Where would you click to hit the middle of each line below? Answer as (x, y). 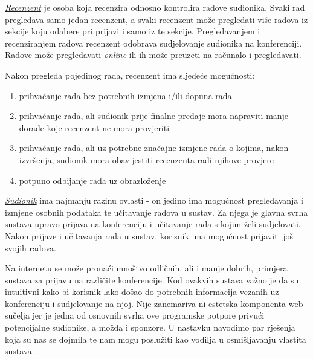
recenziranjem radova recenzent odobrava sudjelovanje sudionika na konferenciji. (153, 43)
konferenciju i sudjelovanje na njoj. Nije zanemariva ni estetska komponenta (146, 303)
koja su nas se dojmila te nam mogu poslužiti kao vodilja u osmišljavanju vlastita (156, 339)
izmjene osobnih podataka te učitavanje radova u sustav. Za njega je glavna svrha (156, 212)
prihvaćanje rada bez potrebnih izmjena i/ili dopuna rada (125, 95)
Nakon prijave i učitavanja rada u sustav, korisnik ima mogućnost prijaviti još (149, 235)
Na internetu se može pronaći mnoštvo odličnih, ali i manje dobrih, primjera (146, 268)
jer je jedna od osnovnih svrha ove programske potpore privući (148, 315)
